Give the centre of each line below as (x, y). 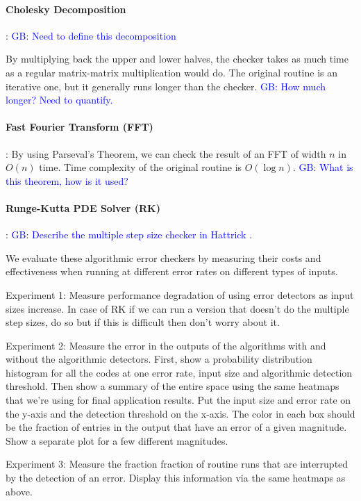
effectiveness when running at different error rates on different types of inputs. (172, 271)
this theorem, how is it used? (67, 180)
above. (19, 491)
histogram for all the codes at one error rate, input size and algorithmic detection (179, 372)
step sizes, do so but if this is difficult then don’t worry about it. (143, 322)
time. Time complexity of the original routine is (141, 167)
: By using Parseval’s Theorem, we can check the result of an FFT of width (166, 153)
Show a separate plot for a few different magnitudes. (117, 440)
